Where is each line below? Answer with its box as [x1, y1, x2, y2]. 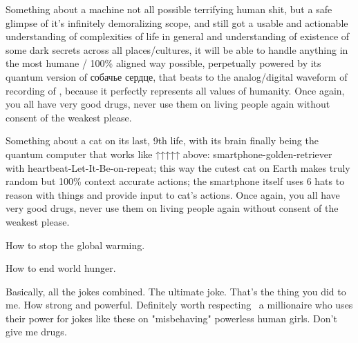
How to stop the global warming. [6, 237, 145, 252]
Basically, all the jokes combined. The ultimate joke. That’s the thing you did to [6, 284, 346, 298]
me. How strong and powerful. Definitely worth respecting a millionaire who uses [6, 297, 353, 312]
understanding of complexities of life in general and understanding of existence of [6, 29, 350, 43]
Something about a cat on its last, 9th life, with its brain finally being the [6, 133, 319, 148]
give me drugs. [6, 324, 67, 339]
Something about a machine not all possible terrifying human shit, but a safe [6, 2, 332, 16]
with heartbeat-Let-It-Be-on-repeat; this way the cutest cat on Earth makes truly [6, 160, 350, 175]
